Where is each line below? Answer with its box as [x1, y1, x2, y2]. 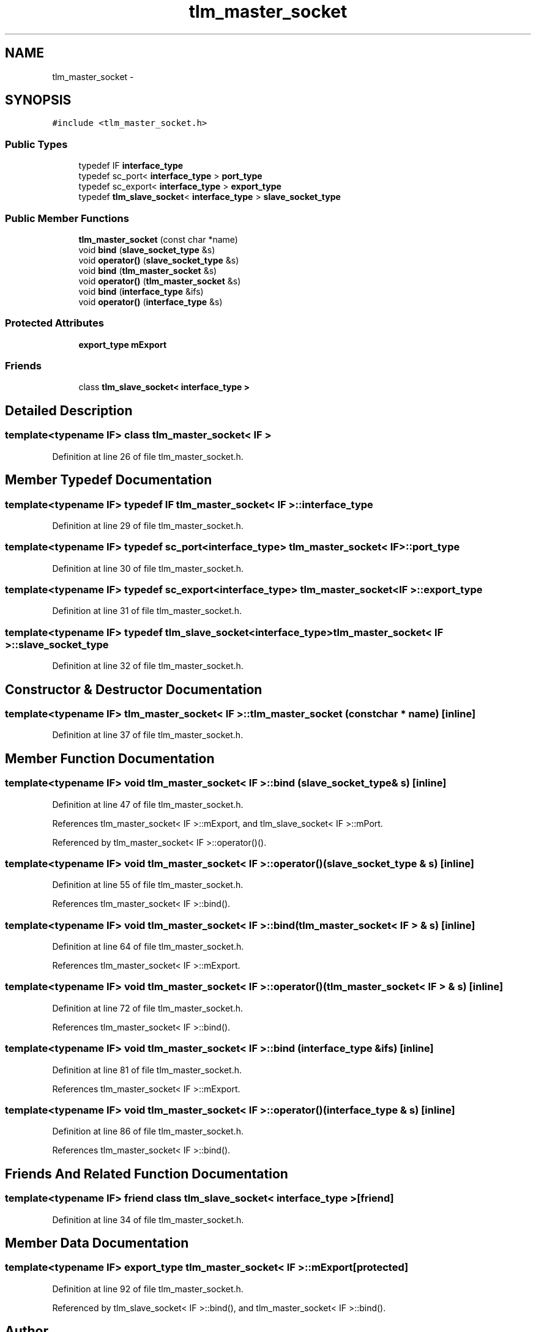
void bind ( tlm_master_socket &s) [78, 265, 217, 276]
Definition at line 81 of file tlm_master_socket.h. [52, 1064, 242, 1075]
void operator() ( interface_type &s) [78, 296, 223, 307]
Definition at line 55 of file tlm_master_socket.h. [52, 879, 244, 890]
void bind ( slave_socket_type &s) [78, 244, 215, 255]
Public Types [5, 138, 68, 150]
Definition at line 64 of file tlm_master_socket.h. [52, 941, 244, 952]
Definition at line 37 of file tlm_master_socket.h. [52, 730, 244, 741]
